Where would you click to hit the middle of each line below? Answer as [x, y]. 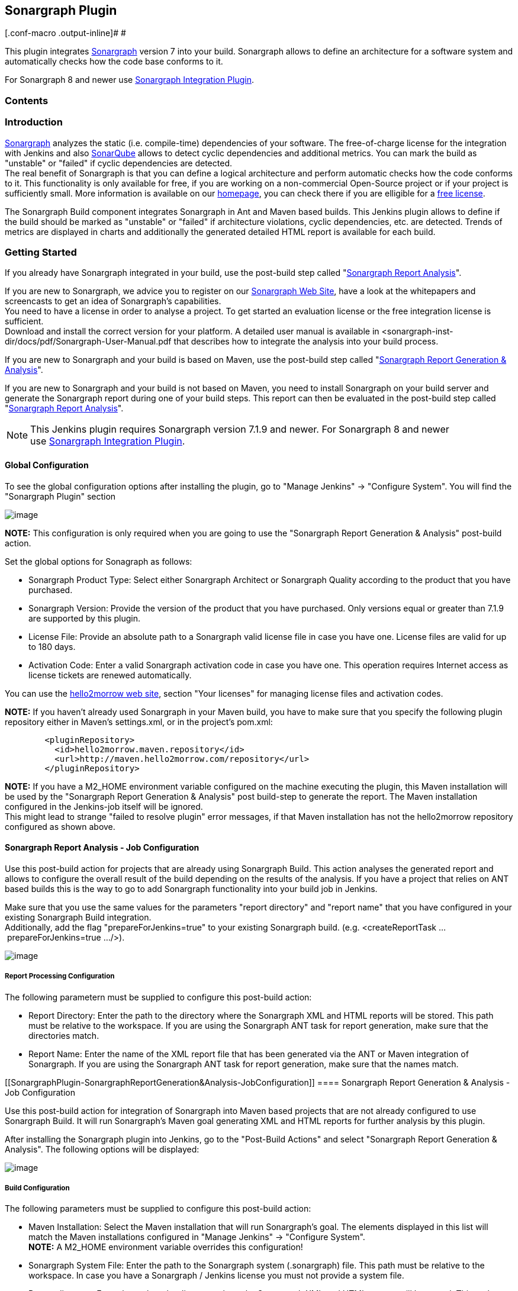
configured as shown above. [60, 826]
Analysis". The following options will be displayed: [102, 1149]
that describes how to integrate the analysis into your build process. [306, 342]
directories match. [64, 1035]
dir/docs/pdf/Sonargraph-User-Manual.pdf [88, 342]
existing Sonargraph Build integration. [78, 917]
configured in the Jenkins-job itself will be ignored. [104, 806]
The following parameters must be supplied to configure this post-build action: [158, 1209]
